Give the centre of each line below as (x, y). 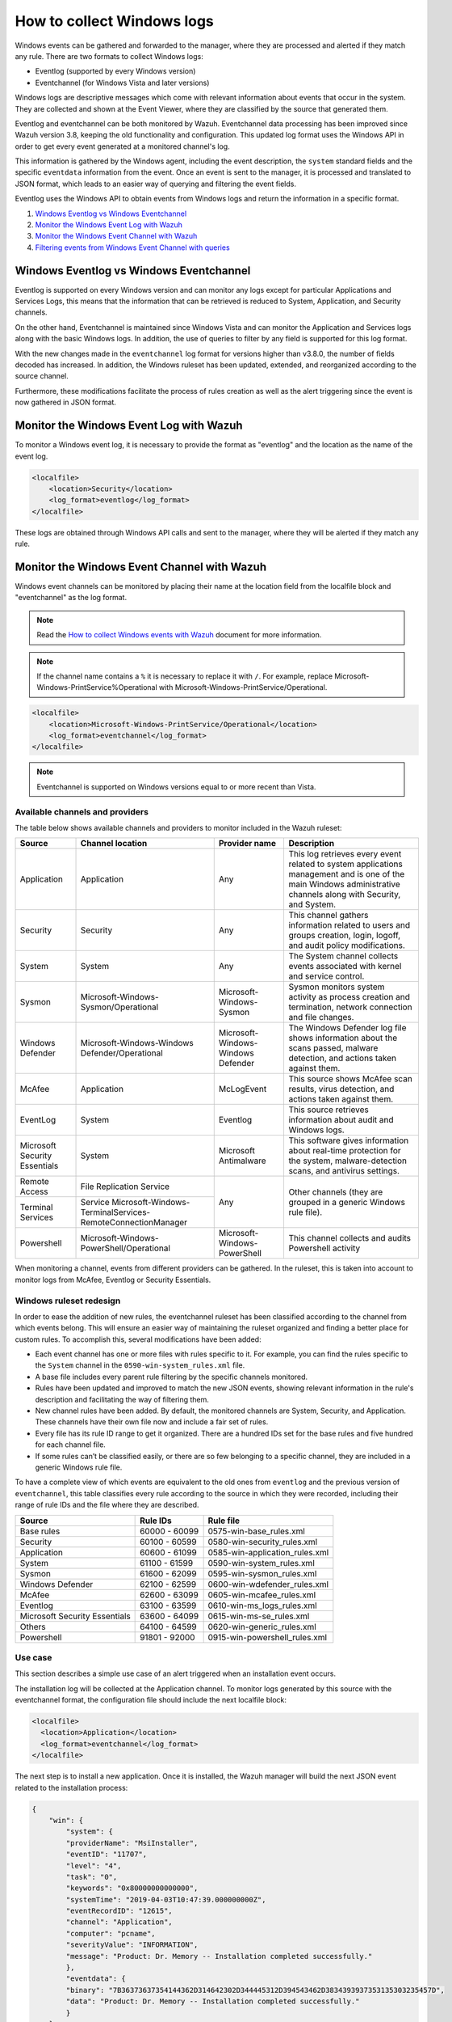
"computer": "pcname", (111, 1933)
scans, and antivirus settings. (344, 1171)
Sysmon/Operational (119, 1007)
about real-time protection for (345, 1151)
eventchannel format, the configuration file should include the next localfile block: (151, 1700)
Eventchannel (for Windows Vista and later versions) (122, 82)
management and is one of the (347, 874)
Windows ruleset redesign (68, 1301)
